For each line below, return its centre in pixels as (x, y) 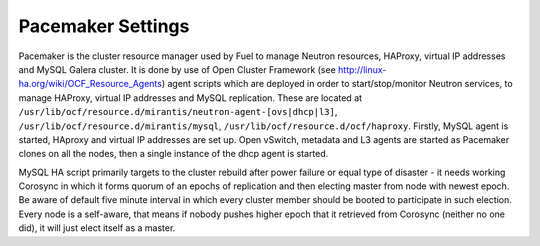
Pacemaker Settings (104, 26)
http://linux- (362, 69)
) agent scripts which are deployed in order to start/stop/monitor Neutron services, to (337, 84)
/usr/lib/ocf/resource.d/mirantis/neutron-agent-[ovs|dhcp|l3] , (178, 112)
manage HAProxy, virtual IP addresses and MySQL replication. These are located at (190, 97)
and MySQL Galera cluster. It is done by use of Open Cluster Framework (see (177, 69)
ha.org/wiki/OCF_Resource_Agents (90, 84)
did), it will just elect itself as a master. (97, 228)
